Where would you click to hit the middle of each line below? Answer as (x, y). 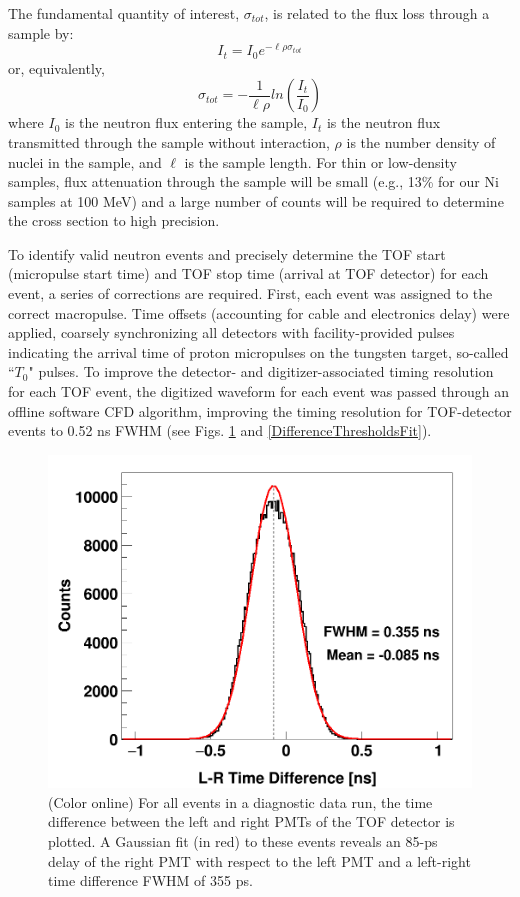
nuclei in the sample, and (85, 161)
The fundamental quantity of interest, (124, 13)
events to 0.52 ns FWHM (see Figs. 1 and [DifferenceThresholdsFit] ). (220, 430)
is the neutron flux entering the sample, (186, 122)
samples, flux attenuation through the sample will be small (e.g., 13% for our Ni (253, 181)
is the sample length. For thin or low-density (320, 161)
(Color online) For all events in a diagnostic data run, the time (240, 801)
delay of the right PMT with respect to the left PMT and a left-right (259, 860)
